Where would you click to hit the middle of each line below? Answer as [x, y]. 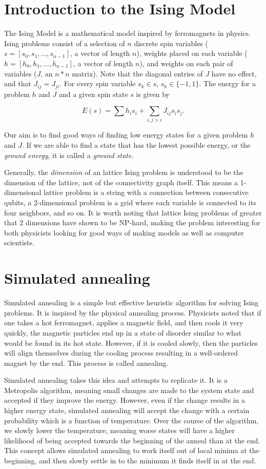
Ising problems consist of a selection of [65, 43]
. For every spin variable [98, 83]
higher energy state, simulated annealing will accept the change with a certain [127, 410]
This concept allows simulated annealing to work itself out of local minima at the [132, 450]
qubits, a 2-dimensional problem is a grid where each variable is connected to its [130, 202]
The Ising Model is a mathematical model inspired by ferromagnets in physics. [127, 33]
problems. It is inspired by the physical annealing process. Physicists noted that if [133, 312]
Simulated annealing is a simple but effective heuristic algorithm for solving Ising [131, 302]
